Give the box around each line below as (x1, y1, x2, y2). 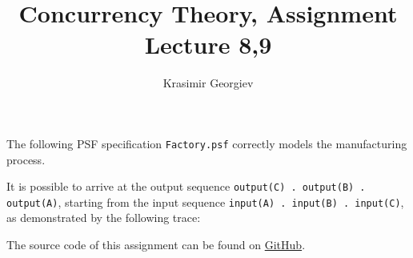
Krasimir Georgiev (162, 75, 254, 91)
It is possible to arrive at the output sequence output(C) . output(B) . (6, 178, 366, 195)
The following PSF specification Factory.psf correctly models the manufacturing (6, 135, 407, 151)
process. (6, 151, 46, 167)
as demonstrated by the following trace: (6, 209, 201, 226)
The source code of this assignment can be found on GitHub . (6, 236, 306, 253)
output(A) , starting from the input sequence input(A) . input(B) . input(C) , (6, 193, 404, 210)
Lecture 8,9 (144, 28, 272, 61)
